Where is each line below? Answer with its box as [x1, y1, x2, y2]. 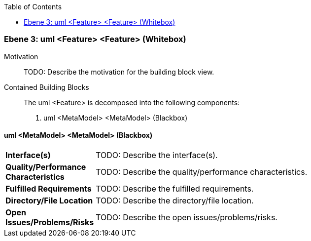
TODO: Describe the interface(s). [96, 150, 218, 160]
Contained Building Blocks [4, 82, 89, 91]
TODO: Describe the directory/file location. [96, 195, 254, 205]
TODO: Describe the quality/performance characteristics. [96, 166, 308, 177]
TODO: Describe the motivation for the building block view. [24, 67, 214, 76]
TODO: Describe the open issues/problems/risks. [96, 212, 277, 222]
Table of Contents [4, 2, 62, 11]
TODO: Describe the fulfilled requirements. [96, 183, 254, 194]
